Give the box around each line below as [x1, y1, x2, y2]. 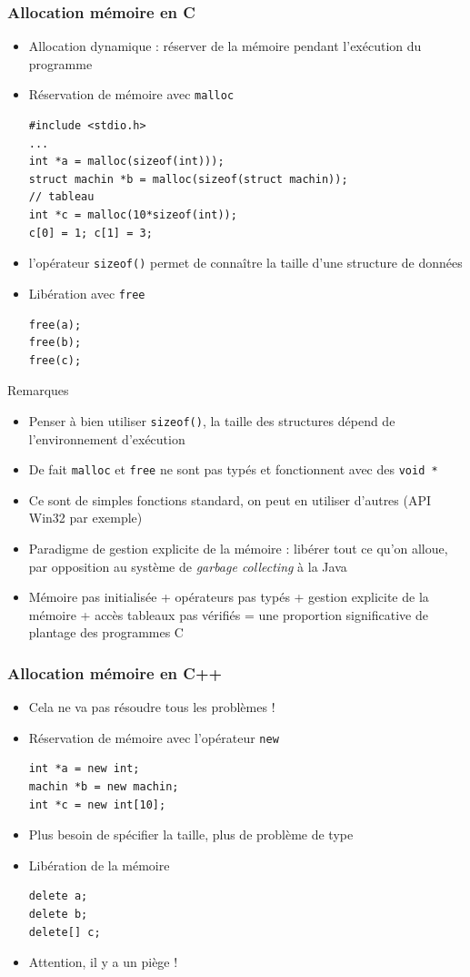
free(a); [28, 318, 82, 331]
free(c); [28, 353, 82, 367]
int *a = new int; [28, 762, 140, 776]
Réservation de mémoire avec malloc [28, 85, 235, 104]
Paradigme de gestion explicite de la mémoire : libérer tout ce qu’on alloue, [28, 539, 448, 557]
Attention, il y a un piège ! [28, 952, 178, 972]
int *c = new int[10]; [28, 798, 166, 811]
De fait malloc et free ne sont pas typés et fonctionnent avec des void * [28, 460, 438, 479]
